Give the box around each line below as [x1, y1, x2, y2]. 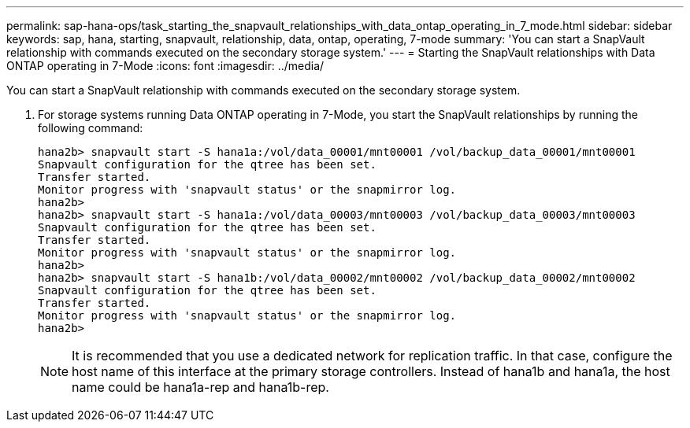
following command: [38, 121, 143, 135]
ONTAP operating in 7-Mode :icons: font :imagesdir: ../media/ [6, 59, 325, 72]
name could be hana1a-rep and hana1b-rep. [72, 379, 329, 395]
